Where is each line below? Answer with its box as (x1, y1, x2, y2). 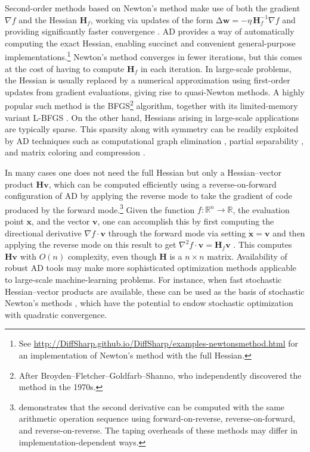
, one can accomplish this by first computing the (97, 215, 274, 227)
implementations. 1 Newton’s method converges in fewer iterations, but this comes (5, 49, 302, 63)
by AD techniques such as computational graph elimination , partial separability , (5, 134, 304, 146)
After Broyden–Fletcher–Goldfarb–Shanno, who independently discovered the (18, 369, 302, 381)
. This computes (233, 238, 292, 251)
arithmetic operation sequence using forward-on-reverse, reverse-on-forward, (18, 412, 296, 425)
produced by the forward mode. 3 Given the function (5, 201, 195, 216)
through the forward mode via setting (108, 226, 246, 239)
